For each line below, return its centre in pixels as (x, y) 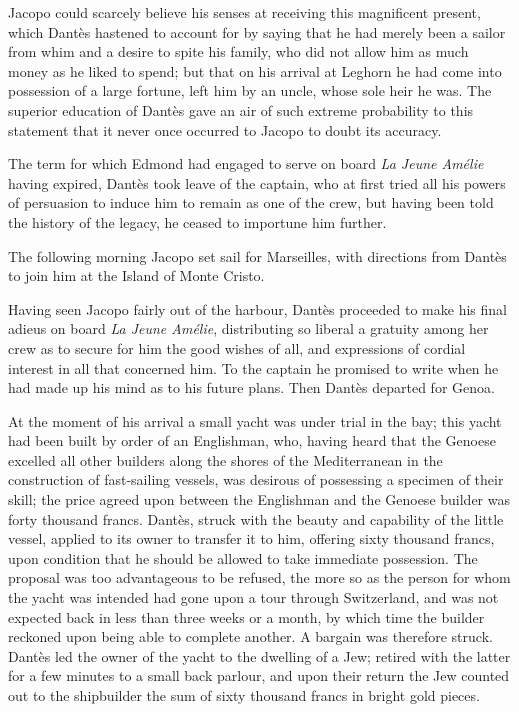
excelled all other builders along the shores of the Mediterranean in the (225, 459)
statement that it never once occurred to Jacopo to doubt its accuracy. (225, 129)
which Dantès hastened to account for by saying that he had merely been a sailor (257, 31)
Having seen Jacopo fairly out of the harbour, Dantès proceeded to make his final (257, 308)
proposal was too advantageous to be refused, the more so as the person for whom (259, 577)
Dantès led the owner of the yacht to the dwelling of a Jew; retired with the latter (259, 655)
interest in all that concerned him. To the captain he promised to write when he (253, 367)
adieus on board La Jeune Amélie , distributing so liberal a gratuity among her (248, 328)
